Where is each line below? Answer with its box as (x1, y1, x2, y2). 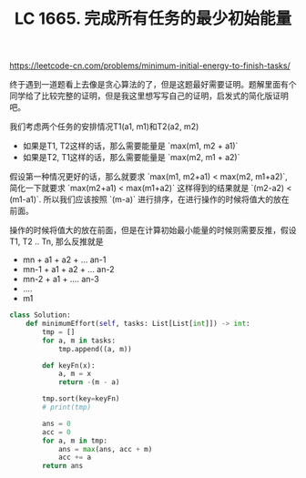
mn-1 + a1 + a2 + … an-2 (22, 264, 115, 275)
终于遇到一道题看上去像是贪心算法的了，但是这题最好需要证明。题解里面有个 (9, 79, 297, 90)
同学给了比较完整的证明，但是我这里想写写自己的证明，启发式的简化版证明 (9, 90, 289, 101)
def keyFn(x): (42, 361, 96, 370)
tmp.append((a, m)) (57, 344, 132, 353)
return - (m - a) (57, 378, 120, 387)
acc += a (57, 453, 92, 463)
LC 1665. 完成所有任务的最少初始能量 (14, 8, 292, 29)
